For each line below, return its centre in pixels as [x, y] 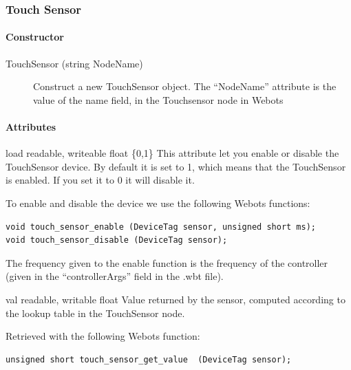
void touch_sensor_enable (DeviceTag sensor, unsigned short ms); [161, 227]
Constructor [35, 37]
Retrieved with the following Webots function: [103, 336]
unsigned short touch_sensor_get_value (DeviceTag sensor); [149, 359]
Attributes [31, 127]
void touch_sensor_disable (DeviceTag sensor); [117, 240]
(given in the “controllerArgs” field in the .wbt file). [115, 276]
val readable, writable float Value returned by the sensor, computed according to [175, 299]
